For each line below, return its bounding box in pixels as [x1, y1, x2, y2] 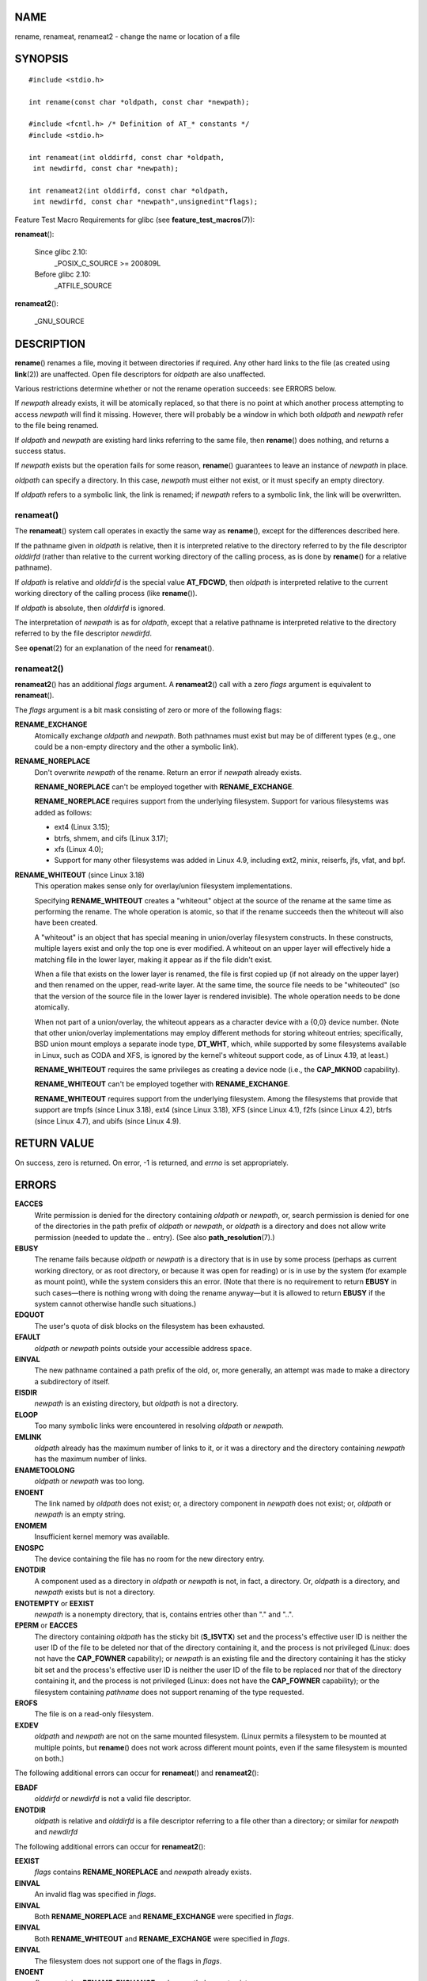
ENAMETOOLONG [14, 1465, 75, 1475]
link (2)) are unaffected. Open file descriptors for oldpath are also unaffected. [14, 369, 266, 379]
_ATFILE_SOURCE [54, 281, 112, 290]
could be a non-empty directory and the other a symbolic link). [34, 742, 239, 751]
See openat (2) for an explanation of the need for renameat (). [14, 643, 215, 653]
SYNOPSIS [14, 52, 69, 66]
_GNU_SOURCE [34, 317, 85, 326]
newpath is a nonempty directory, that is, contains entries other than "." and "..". [34, 1609, 294, 1619]
